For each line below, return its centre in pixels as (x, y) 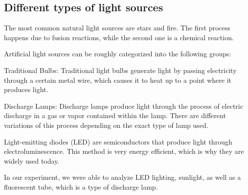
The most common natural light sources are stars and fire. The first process (117, 28)
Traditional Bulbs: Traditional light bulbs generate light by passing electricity (120, 70)
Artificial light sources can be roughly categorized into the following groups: (118, 54)
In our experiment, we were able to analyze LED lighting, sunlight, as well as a (123, 177)
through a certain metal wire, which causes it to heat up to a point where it (118, 80)
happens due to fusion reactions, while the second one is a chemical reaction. (119, 37)
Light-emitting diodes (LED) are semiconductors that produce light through (118, 141)
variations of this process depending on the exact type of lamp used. (106, 125)
